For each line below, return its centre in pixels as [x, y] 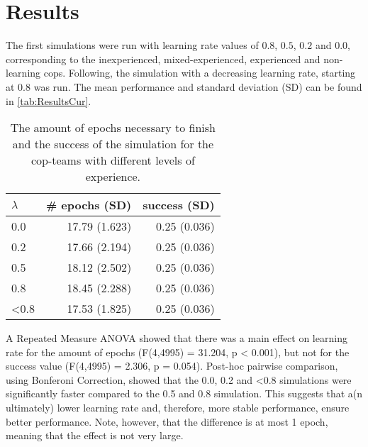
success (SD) [179, 205]
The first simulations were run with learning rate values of [132, 45]
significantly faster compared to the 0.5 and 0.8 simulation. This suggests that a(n [184, 393]
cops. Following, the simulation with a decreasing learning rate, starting [200, 73]
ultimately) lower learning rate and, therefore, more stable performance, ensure [178, 408]
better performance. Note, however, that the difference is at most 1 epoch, [167, 421]
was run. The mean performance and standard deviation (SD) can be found [198, 86]
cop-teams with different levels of [113, 160]
